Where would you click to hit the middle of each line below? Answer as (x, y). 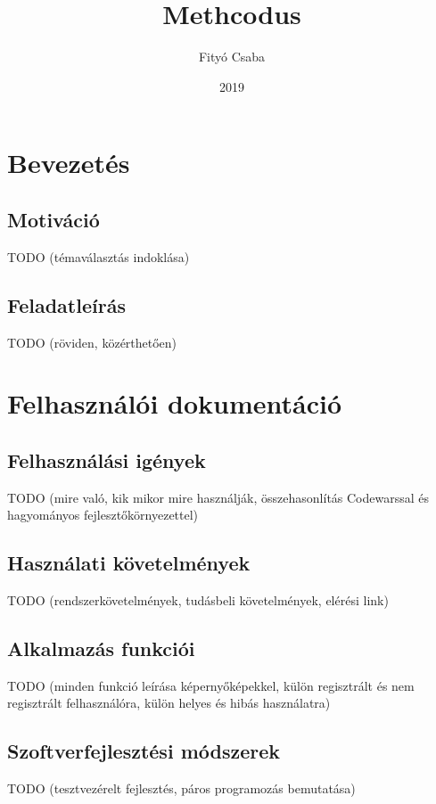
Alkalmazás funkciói (101, 648)
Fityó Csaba (232, 57)
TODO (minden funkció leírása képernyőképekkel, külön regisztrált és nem (211, 685)
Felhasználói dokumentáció (175, 403)
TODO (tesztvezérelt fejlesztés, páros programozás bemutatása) (181, 788)
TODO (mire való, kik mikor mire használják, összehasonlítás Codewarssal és (218, 497)
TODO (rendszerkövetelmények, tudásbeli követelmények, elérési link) (198, 600)
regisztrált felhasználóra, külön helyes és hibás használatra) (169, 703)
